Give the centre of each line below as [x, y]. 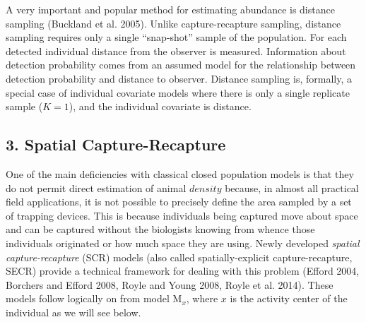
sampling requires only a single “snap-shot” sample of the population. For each [176, 37]
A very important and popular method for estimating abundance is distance [170, 9]
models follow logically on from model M [94, 298]
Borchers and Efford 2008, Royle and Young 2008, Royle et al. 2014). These [170, 284]
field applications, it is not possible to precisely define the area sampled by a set [179, 202]
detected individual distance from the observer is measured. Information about [176, 50]
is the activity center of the [289, 298]
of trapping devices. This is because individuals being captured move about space [182, 215]
